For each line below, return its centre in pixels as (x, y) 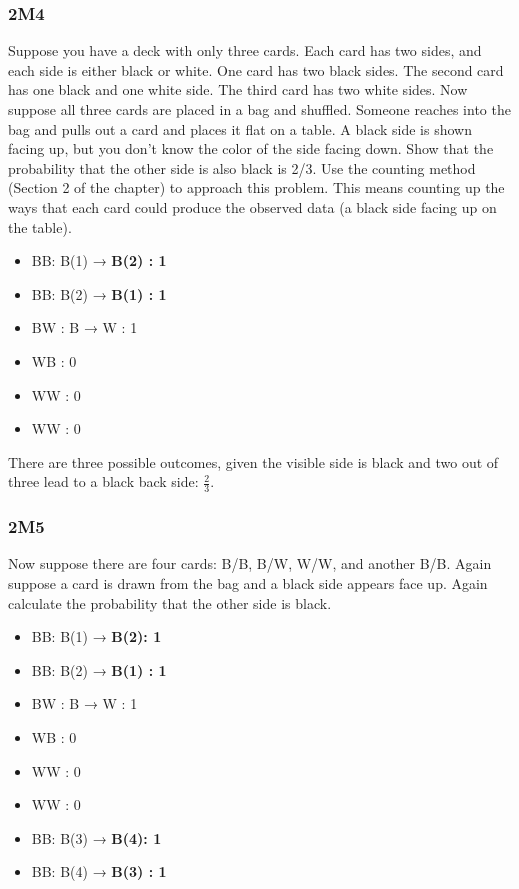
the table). (40, 226)
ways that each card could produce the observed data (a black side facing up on (252, 206)
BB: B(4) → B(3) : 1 (99, 871)
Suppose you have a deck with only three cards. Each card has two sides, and (245, 50)
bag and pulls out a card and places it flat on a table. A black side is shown (240, 128)
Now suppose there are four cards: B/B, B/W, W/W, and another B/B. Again (250, 563)
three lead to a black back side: (103, 481)
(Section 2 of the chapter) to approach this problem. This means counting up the (256, 187)
